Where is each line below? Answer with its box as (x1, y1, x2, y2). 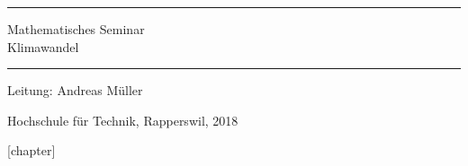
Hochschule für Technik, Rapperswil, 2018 (7, 110, 238, 129)
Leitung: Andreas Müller (7, 81, 143, 100)
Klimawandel (7, 37, 79, 56)
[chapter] (7, 141, 56, 160)
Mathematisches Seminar (7, 20, 145, 38)
